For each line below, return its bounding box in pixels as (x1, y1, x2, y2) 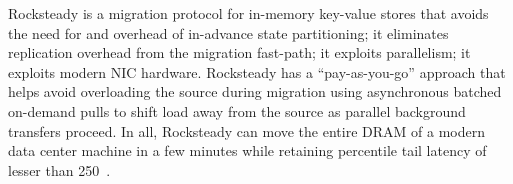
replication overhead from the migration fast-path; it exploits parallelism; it (8, 42, 471, 63)
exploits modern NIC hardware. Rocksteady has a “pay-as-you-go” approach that (8, 61, 506, 82)
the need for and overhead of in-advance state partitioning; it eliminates (8, 22, 449, 43)
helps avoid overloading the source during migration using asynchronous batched (8, 81, 502, 102)
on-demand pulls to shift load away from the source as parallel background (8, 100, 466, 121)
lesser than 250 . (8, 159, 111, 180)
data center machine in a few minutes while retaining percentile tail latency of (8, 140, 487, 161)
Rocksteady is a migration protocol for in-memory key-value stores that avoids (8, 3, 489, 23)
